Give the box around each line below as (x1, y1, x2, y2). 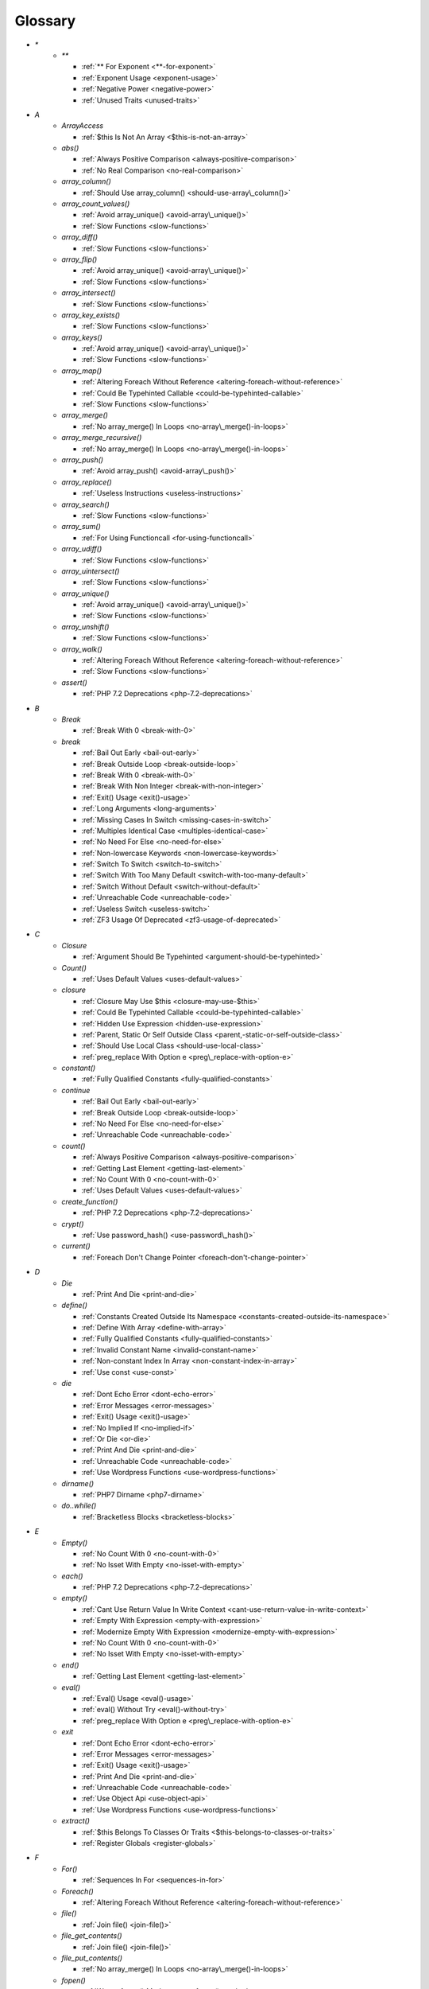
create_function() (61, 1197, 118, 1206)
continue (61, 1085, 91, 1095)
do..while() (61, 1501, 97, 1511)
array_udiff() (61, 544, 102, 554)
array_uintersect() (61, 566, 120, 576)
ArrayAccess (61, 121, 103, 130)
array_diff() (61, 232, 99, 242)
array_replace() (61, 477, 113, 487)
